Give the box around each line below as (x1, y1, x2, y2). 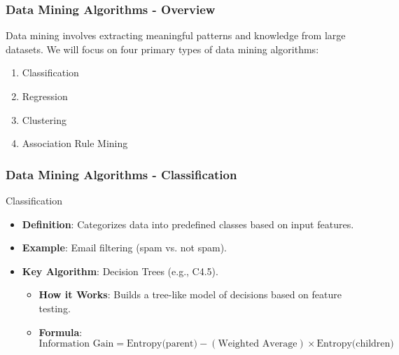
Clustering (22, 112, 66, 127)
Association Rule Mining (22, 136, 128, 151)
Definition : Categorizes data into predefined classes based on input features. (22, 216, 354, 231)
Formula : (38, 324, 83, 339)
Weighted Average (218, 339, 297, 349)
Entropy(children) (316, 339, 394, 349)
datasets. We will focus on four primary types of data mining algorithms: (6, 41, 319, 56)
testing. (38, 300, 71, 315)
